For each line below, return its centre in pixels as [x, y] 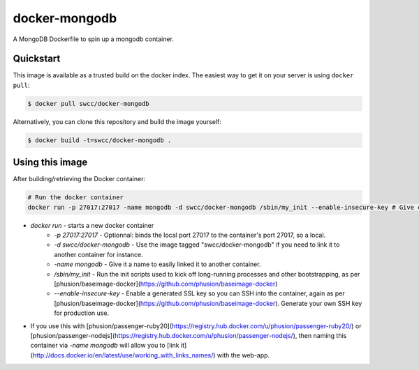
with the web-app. [243, 355]
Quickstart [37, 59]
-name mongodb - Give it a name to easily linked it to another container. [157, 264]
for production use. [82, 313]
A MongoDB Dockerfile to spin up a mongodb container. [94, 39]
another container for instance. [98, 254]
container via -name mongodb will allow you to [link [105, 346]
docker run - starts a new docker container [92, 225]
